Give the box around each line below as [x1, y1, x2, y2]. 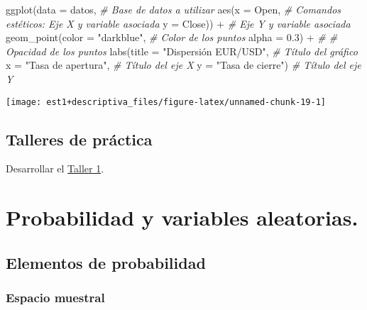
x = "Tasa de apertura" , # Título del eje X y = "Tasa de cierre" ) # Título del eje [6, 57, 361, 72]
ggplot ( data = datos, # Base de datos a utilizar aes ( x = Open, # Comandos [6, 2, 341, 16]
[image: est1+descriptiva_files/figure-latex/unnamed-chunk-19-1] [6, 96, 327, 107]
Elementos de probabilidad [6, 251, 206, 273]
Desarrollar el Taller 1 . [6, 161, 104, 176]
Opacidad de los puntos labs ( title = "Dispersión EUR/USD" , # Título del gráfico [6, 43, 358, 58]
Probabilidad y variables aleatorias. [6, 203, 358, 232]
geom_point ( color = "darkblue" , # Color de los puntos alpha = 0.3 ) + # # [6, 30, 338, 45]
